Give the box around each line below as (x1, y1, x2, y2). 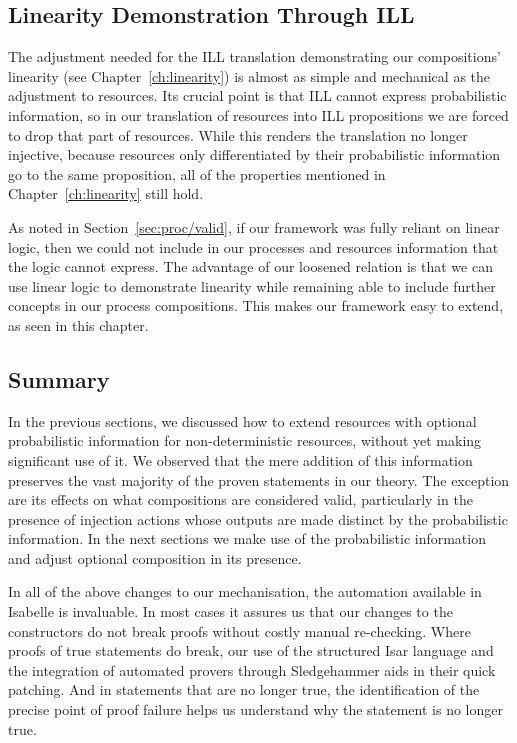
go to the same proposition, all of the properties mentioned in (8, 163, 386, 184)
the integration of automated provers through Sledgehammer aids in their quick (8, 659, 496, 680)
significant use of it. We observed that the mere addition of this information (8, 449, 473, 470)
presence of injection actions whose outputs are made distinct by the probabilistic (8, 508, 508, 529)
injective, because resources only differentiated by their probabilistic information (8, 144, 501, 165)
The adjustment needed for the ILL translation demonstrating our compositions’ (8, 46, 501, 67)
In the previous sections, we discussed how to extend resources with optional (8, 410, 477, 431)
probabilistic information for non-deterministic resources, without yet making (8, 430, 482, 451)
